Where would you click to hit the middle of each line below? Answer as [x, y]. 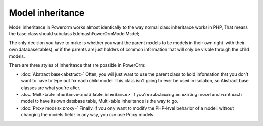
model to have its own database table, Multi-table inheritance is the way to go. [100, 101]
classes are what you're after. [51, 88]
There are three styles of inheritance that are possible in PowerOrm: [77, 65]
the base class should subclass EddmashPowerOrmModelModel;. [75, 33]
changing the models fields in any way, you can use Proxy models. [88, 115]
